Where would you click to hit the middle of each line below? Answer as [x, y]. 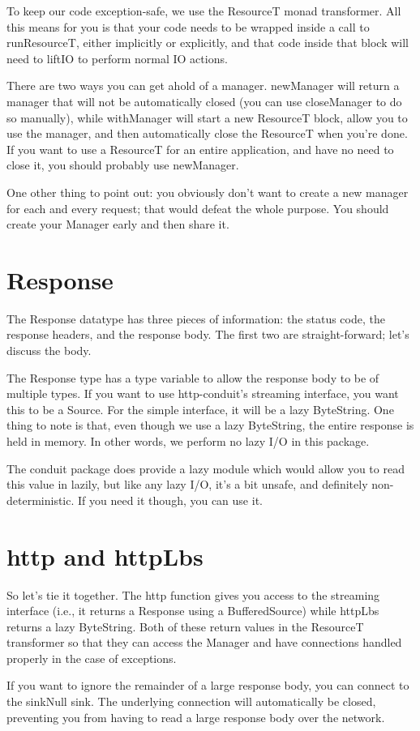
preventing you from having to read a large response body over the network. [196, 717]
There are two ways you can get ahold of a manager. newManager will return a [203, 85]
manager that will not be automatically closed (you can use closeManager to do [204, 101]
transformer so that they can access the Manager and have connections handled [204, 642]
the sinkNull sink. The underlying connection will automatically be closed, [191, 701]
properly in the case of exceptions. [92, 658]
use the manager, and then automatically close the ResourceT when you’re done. [207, 133]
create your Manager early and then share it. [118, 224]
